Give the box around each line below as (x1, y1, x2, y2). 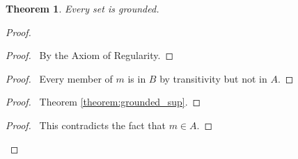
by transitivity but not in (159, 71, 267, 85)
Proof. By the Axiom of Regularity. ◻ (6, 48, 174, 62)
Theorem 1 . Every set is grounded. (6, 1, 159, 15)
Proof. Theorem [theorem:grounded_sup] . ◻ (6, 94, 201, 109)
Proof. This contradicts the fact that (6, 117, 166, 132)
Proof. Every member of (6, 71, 113, 85)
